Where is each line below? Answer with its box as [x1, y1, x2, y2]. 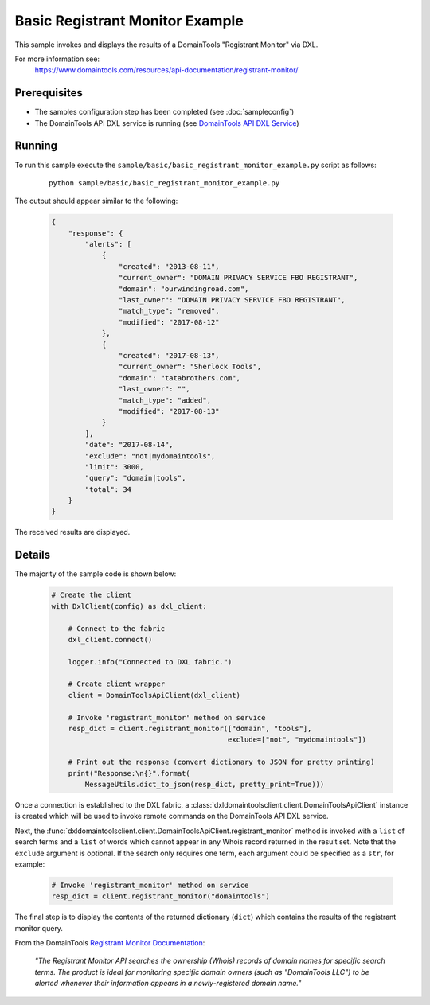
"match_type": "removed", [118, 306, 220, 316]
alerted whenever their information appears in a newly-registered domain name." [34, 979, 302, 988]
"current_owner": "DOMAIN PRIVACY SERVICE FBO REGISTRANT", [118, 273, 358, 282]
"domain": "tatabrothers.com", [118, 373, 240, 382]
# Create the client [51, 590, 131, 600]
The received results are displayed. [14, 528, 131, 537]
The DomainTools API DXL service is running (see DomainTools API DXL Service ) [34, 118, 299, 127]
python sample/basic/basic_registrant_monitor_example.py [49, 178, 280, 187]
